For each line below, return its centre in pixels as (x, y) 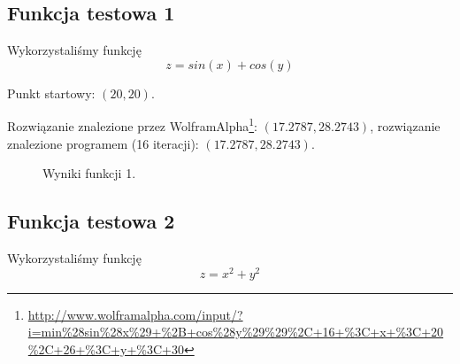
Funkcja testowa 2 (91, 221)
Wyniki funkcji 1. (89, 173)
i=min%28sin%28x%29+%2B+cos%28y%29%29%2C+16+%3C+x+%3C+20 (236, 332)
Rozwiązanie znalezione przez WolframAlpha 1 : (133, 125)
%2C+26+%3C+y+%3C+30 (106, 349)
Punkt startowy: (51, 93)
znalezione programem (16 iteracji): (103, 143)
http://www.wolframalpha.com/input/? (135, 314)
